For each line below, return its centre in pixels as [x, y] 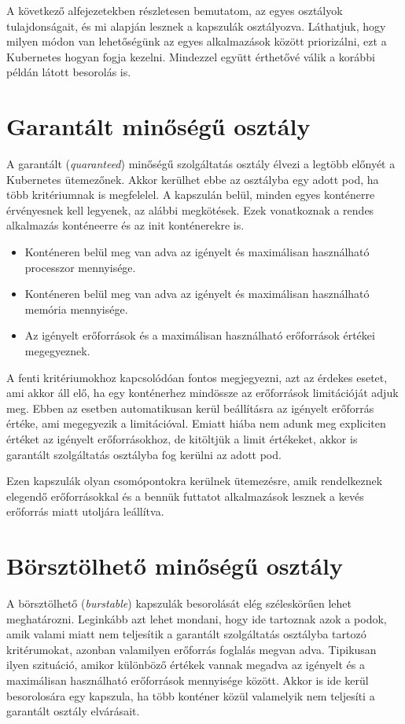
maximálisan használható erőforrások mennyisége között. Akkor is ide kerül [188, 680]
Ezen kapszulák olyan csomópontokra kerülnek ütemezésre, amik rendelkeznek [195, 481]
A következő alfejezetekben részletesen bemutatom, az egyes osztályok [175, 10]
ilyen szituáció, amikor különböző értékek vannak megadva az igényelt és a [186, 665]
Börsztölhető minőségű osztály [175, 566]
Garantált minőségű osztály [158, 126]
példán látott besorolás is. [69, 72]
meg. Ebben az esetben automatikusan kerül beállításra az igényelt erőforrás [190, 408]
